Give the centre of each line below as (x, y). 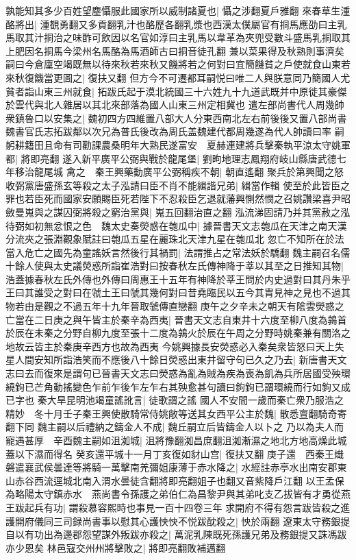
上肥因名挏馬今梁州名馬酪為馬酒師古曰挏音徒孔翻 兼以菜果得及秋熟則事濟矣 (175, 50)
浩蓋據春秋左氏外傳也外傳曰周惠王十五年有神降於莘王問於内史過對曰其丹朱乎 (178, 279)
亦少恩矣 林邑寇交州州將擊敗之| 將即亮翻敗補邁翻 (116, 547)
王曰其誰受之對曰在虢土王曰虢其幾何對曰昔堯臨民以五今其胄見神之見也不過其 (178, 292)
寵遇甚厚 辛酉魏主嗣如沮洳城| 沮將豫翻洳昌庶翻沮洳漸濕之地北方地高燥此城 (176, 440)
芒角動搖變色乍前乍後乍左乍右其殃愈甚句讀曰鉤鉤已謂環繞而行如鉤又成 (192, 386)
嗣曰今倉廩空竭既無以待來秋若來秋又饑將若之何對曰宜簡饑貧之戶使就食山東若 (178, 64)
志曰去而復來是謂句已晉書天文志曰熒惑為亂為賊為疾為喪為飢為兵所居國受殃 (173, 373)
